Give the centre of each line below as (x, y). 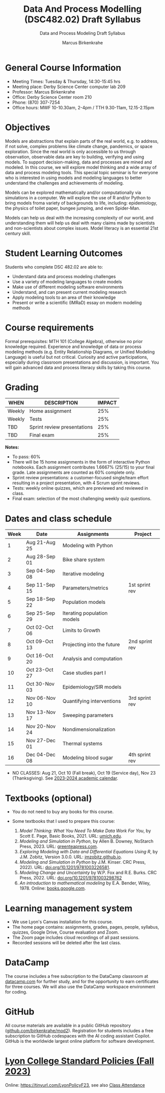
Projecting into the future (91, 645)
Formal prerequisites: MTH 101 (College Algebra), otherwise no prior (74, 341)
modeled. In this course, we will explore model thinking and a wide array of (81, 167)
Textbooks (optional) (49, 798)
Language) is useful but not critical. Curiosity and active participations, (77, 357)
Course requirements (50, 328)
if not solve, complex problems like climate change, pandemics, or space (79, 146)
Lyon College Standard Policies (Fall (80, 1061)
